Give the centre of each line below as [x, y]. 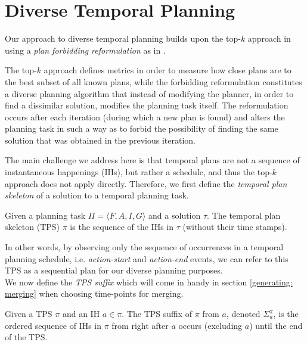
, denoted [243, 313]
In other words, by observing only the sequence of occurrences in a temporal [144, 247]
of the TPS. [26, 337]
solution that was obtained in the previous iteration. [100, 140]
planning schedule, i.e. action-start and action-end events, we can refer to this [147, 258]
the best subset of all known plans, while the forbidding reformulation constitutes [153, 81]
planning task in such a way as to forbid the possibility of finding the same [142, 128]
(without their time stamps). [235, 227]
